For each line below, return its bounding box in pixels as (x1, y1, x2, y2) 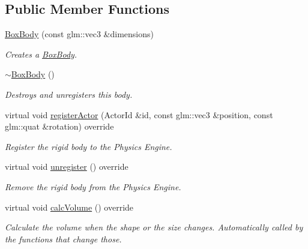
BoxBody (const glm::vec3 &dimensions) (5, 28, 154, 40)
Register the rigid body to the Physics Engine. (5, 140, 172, 152)
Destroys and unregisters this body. (5, 88, 133, 100)
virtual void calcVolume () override (5, 200, 134, 213)
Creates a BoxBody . (5, 47, 77, 60)
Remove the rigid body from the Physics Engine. (5, 180, 181, 193)
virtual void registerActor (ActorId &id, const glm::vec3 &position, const (5, 108, 273, 121)
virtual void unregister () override (5, 160, 128, 173)
